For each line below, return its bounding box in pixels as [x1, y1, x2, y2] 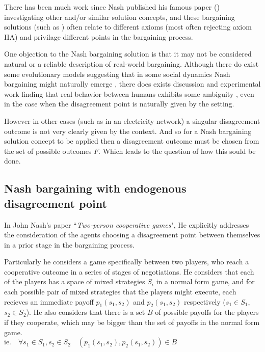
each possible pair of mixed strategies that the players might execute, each [4, 286, 236, 297]
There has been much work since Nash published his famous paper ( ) [4, 2, 220, 12]
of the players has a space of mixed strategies [4, 276, 145, 287]
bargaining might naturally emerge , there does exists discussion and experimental [4, 78, 261, 89]
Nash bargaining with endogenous [4, 180, 187, 196]
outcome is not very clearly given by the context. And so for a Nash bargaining [4, 125, 252, 136]
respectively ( [184, 296, 226, 307]
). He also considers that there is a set [26, 307, 145, 317]
